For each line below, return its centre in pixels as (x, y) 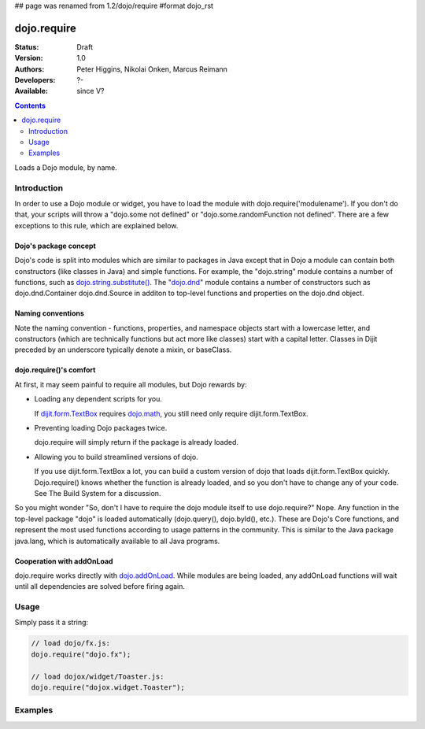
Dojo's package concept (55, 246)
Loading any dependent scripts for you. (98, 399)
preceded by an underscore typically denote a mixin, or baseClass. (123, 350)
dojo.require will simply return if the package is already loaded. (137, 442)
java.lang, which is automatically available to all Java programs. (117, 541)
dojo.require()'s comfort (55, 370)
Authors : (30, 69)
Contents (30, 105)
